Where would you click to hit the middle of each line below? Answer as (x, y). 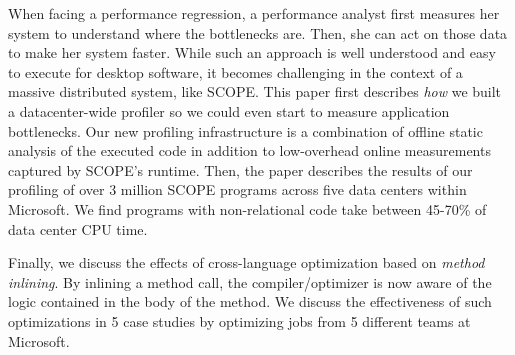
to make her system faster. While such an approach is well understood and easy (252, 52)
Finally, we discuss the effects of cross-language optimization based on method (246, 262)
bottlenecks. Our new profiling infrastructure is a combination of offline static (245, 130)
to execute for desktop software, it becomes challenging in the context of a (235, 71)
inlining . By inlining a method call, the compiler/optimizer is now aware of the (250, 281)
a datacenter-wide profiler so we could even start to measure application (229, 110)
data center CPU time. (78, 228)
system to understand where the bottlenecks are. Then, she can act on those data (258, 32)
